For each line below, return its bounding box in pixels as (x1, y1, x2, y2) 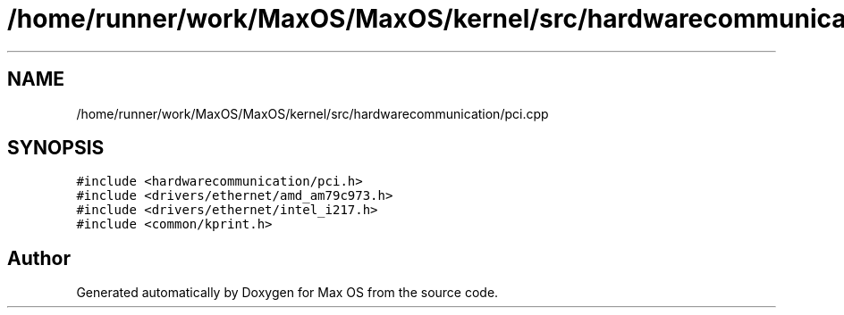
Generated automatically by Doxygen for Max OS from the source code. (76, 285, 499, 301)
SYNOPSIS (7, 137, 105, 160)
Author (7, 246, 71, 269)
